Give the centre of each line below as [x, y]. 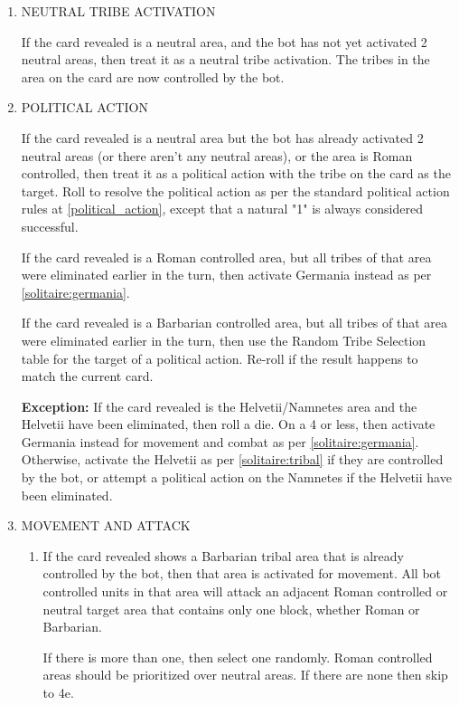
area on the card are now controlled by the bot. [153, 76]
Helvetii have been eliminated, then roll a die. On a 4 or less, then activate [228, 424]
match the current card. [87, 376]
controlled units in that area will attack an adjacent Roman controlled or [245, 591]
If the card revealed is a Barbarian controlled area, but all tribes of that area [234, 323]
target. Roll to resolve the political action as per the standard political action [235, 191]
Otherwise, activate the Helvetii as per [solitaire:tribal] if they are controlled [232, 459]
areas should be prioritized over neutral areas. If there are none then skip [245, 675]
